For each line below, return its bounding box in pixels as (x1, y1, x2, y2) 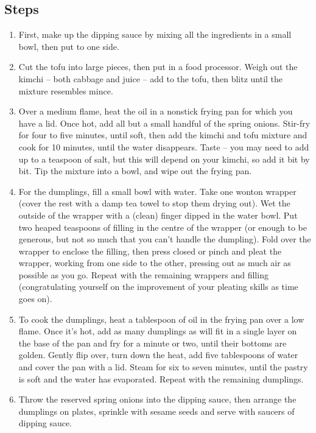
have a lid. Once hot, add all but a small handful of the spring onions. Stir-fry (18, 116, 311, 129)
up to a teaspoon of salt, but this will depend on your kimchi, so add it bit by (18, 152, 310, 165)
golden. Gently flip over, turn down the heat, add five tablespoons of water (18, 348, 298, 361)
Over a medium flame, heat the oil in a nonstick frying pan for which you (18, 105, 293, 118)
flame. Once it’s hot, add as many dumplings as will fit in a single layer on (18, 325, 297, 337)
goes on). (18, 292, 52, 305)
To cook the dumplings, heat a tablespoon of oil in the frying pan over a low (18, 312, 304, 325)
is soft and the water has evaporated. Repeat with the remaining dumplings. (18, 372, 304, 385)
